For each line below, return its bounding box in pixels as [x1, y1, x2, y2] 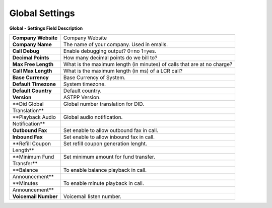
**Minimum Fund [12, 153, 54, 160]
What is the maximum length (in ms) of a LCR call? [63, 67, 183, 74]
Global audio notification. [63, 113, 123, 120]
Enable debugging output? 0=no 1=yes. [63, 47, 156, 54]
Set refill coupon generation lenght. [63, 140, 147, 147]
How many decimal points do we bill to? [63, 54, 158, 61]
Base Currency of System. [63, 74, 126, 81]
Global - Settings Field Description [9, 25, 83, 31]
